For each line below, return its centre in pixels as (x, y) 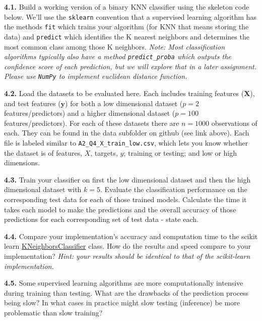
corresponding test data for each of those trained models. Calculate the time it (125, 199)
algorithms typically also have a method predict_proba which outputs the (118, 56)
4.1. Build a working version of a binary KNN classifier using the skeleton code (127, 7)
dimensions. (22, 163)
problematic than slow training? (53, 312)
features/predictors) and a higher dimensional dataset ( (90, 113)
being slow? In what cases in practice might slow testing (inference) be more (122, 303)
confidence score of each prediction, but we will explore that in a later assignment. (130, 66)
